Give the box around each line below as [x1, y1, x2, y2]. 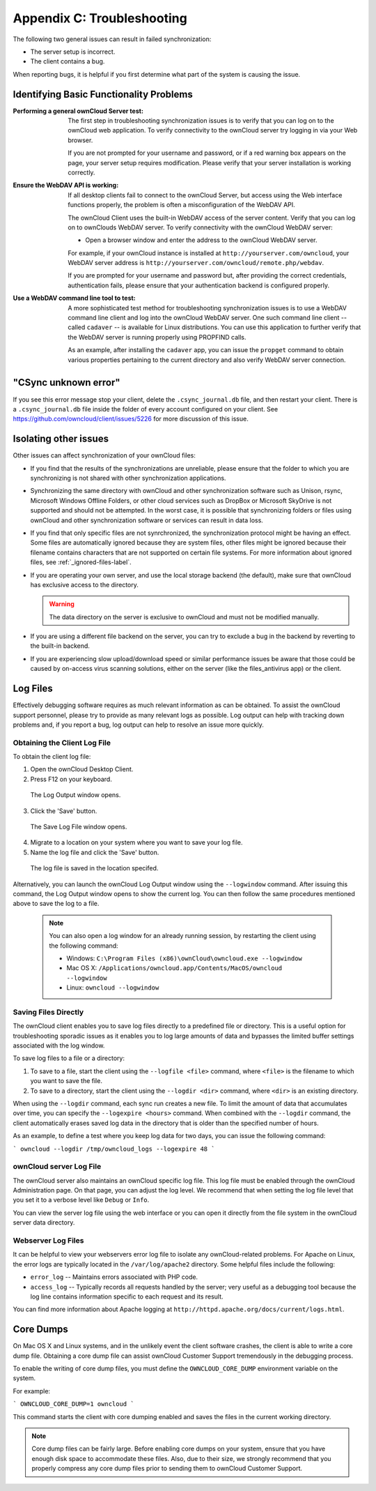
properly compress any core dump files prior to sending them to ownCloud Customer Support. [31, 1464, 303, 1473]
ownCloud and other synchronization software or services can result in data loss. [30, 516, 264, 524]
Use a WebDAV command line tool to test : [13, 294, 136, 303]
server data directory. [13, 1218, 75, 1227]
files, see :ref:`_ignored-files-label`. [30, 558, 132, 566]
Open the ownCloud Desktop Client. [30, 765, 134, 773]
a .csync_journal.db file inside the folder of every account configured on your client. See [13, 404, 279, 413]
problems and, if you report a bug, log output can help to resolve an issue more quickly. [13, 720, 264, 729]
